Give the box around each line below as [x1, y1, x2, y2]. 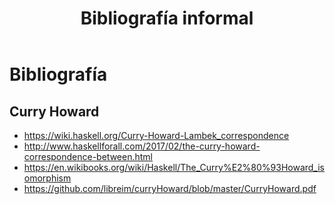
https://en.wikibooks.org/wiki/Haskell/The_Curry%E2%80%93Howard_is [23, 162, 326, 173]
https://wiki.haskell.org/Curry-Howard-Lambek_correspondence [23, 130, 290, 141]
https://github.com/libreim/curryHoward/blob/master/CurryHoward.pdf [23, 183, 317, 194]
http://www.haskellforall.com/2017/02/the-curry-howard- [23, 140, 261, 152]
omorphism [23, 172, 72, 184]
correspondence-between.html [23, 151, 153, 162]
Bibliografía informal [80, 7, 254, 30]
